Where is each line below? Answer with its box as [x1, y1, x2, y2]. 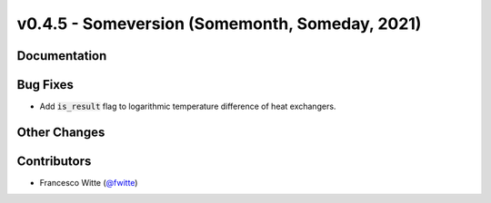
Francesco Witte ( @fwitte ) [39, 178, 138, 188]
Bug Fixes [16, 77, 75, 92]
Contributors [16, 153, 92, 169]
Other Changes [16, 124, 105, 140]
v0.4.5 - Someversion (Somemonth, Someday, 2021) [16, 14, 422, 34]
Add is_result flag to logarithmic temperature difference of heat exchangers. [39, 101, 336, 112]
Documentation [16, 48, 107, 63]
